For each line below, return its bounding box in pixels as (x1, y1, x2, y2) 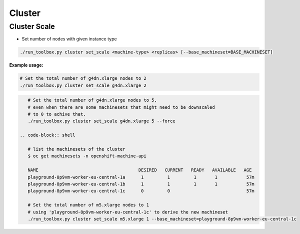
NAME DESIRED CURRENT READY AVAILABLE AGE (27, 167, 252, 173)
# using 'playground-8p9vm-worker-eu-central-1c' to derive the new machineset (27, 209, 228, 215)
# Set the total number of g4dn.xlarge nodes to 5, (27, 97, 157, 103)
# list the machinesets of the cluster (27, 146, 125, 152)
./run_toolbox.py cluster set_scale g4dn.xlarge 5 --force (27, 118, 175, 124)
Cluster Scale (9, 22, 55, 31)
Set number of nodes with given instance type (21, 36, 117, 42)
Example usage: (9, 62, 43, 68)
